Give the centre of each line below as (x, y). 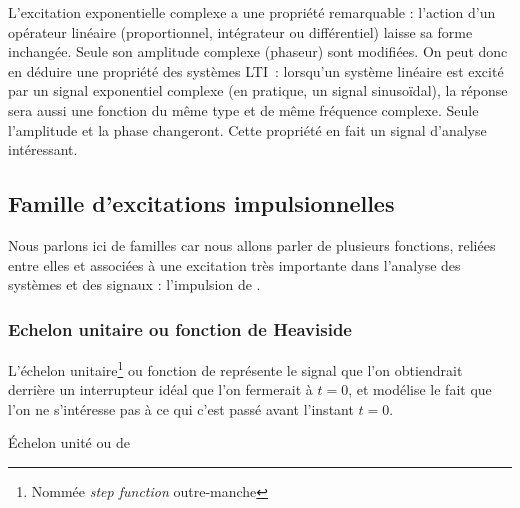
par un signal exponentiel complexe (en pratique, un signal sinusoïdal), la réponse (258, 90)
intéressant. (43, 149)
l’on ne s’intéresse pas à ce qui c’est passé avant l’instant (181, 408)
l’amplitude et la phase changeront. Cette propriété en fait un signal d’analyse (247, 129)
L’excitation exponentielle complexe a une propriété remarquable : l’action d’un (252, 12)
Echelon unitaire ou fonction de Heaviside (180, 328)
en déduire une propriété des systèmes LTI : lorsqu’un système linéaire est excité (256, 70)
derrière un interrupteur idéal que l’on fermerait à (160, 389)
